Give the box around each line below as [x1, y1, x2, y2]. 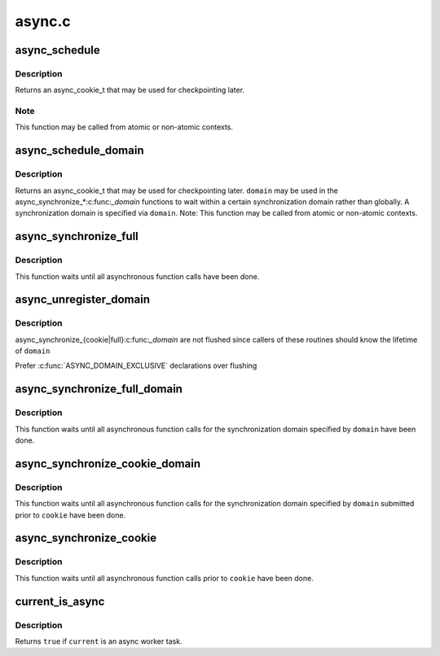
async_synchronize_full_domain [15, 383, 183, 396]
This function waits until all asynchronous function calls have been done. [15, 271, 260, 281]
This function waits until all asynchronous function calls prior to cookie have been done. [15, 573, 314, 583]
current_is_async [15, 594, 105, 608]
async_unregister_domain [15, 293, 151, 307]
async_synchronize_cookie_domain [15, 457, 201, 470]
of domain [15, 346, 51, 356]
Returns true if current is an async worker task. [15, 636, 183, 646]
